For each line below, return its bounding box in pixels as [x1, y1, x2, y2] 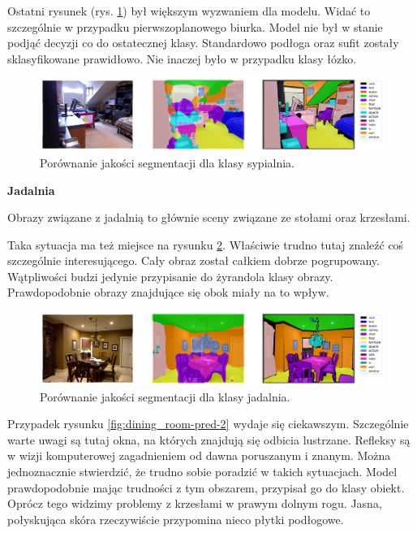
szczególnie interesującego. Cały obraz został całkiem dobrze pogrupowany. [7, 252, 380, 269]
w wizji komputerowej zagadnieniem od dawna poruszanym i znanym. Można [7, 447, 391, 464]
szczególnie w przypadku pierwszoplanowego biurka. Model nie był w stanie [7, 18, 383, 35]
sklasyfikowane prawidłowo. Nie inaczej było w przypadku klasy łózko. [7, 50, 357, 67]
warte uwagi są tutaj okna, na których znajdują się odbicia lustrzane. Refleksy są [7, 431, 411, 448]
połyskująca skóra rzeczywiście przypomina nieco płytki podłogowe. [7, 510, 344, 527]
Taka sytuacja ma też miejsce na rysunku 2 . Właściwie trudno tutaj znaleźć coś [7, 236, 404, 253]
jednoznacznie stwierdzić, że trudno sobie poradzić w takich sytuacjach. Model [7, 462, 398, 479]
